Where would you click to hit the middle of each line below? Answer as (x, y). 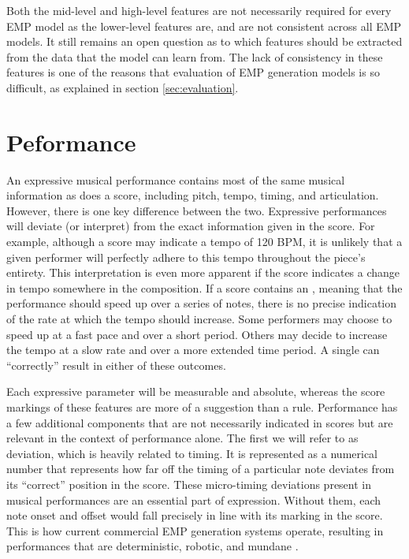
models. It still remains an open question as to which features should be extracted (204, 41)
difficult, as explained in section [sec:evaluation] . (123, 87)
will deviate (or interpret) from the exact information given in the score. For (191, 226)
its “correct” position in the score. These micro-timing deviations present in (189, 484)
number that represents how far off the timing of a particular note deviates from (201, 469)
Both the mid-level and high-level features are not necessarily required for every (199, 10)
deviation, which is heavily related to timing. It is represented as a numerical (192, 453)
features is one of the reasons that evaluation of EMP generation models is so (193, 72)
